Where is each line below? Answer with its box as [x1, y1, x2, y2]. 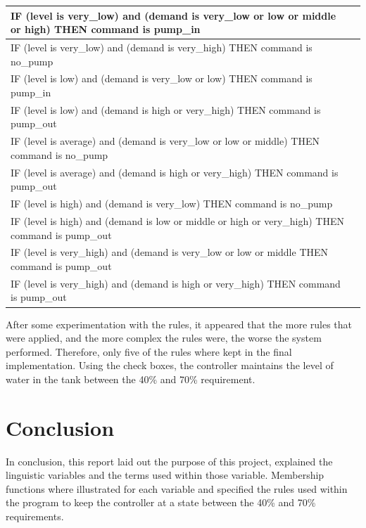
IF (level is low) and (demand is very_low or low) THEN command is [11, 71, 313, 86]
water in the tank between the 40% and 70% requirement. [6, 371, 255, 386]
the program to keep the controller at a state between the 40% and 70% [6, 495, 316, 510]
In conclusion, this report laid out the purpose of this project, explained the [6, 453, 333, 468]
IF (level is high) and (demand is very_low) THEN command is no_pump [11, 196, 333, 211]
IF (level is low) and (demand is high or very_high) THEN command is [11, 102, 321, 117]
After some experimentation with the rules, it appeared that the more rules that [6, 316, 353, 331]
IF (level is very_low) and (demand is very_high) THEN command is [11, 39, 313, 54]
